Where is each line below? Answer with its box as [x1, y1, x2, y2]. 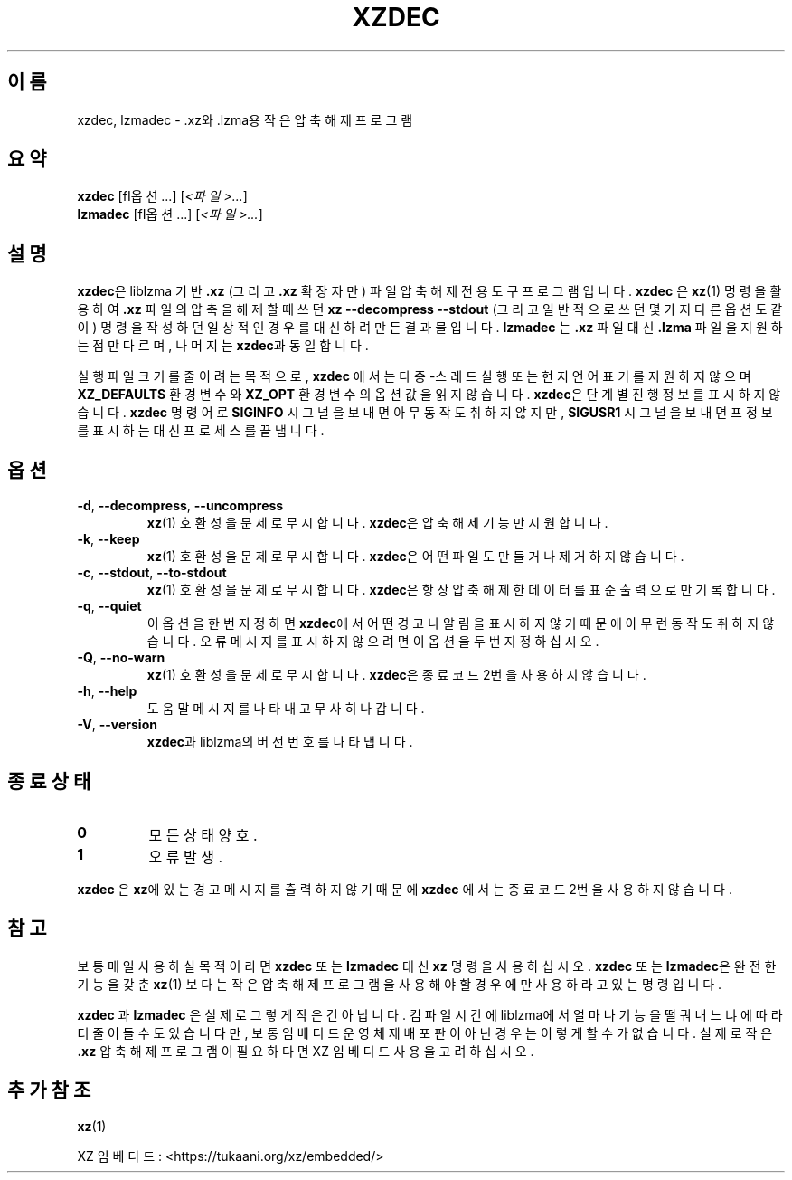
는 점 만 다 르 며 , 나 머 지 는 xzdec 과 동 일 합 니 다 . [77, 338, 369, 354]
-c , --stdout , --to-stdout [77, 565, 227, 581]
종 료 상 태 [7, 769, 91, 793]
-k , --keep [77, 531, 140, 547]
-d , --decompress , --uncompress [77, 498, 284, 514]
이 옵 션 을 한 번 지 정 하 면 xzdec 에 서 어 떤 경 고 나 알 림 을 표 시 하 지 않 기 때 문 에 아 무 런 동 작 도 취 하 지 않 [146, 615, 775, 632]
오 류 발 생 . [148, 847, 223, 866]
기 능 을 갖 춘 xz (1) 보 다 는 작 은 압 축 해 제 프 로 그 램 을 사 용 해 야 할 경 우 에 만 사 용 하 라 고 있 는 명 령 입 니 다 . [77, 975, 722, 992]
